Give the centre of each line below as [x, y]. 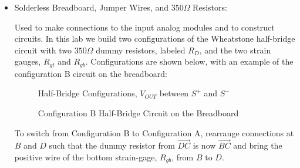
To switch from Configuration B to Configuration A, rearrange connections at [154, 132]
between [174, 93]
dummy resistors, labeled [141, 50]
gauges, [28, 61]
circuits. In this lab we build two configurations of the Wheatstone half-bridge [155, 38]
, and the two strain [235, 50]
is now [204, 145]
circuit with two [43, 50]
